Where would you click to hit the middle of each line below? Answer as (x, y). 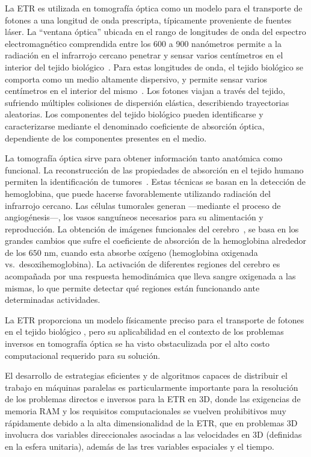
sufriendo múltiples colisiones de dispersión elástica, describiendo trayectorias (147, 102)
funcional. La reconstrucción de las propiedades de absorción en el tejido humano (154, 169)
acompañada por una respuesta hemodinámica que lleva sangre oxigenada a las (150, 276)
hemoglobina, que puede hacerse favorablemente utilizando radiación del (138, 193)
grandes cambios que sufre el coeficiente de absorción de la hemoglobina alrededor (155, 241)
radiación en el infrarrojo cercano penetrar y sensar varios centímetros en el (144, 55)
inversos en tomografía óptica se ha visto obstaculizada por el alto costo (137, 344)
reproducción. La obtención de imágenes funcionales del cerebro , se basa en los (152, 229)
